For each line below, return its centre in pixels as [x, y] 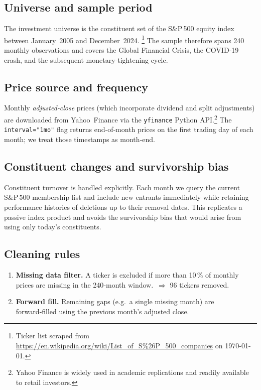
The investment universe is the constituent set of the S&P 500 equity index [119, 28]
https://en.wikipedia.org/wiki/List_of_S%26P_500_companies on [119, 345]
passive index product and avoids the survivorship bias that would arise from [123, 217]
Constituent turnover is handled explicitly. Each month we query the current [122, 187]
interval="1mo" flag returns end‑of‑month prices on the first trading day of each [129, 129]
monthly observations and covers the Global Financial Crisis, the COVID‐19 [121, 50]
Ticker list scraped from [52, 336]
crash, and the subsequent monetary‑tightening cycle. [86, 59]
